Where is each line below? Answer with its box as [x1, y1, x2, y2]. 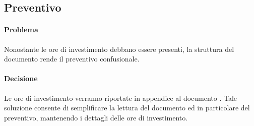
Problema [4, 24, 38, 35]
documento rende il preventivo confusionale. [4, 53, 140, 64]
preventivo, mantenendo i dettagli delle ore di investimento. [4, 112, 188, 122]
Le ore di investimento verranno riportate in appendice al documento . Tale [4, 92, 237, 103]
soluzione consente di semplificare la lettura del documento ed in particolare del [4, 102, 250, 113]
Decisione [4, 73, 38, 84]
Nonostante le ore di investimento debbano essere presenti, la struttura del [4, 43, 234, 54]
